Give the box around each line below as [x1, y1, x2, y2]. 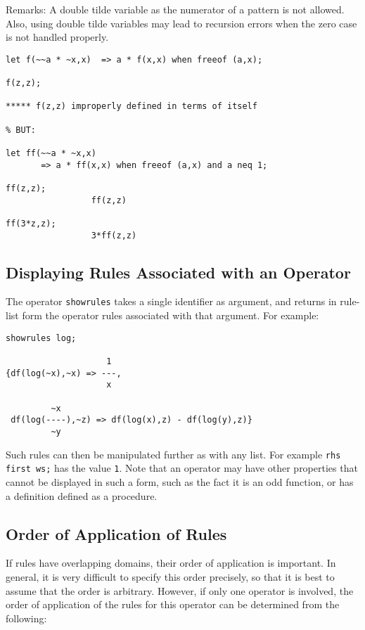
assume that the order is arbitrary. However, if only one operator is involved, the [6, 583, 354, 598]
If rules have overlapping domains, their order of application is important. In [6, 555, 336, 570]
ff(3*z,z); [6, 218, 56, 229]
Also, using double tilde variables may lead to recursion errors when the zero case [6, 15, 357, 30]
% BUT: [6, 124, 36, 135]
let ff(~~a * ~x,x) [6, 148, 96, 159]
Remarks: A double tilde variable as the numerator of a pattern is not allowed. [6, 2, 345, 16]
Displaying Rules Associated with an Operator [6, 261, 351, 283]
